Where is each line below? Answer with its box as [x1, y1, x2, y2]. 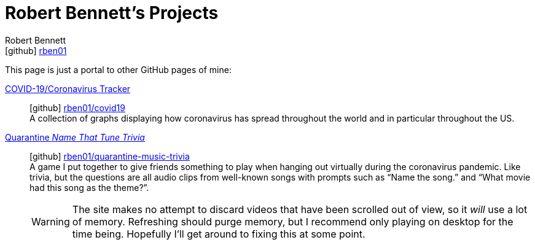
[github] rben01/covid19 [29, 102, 125, 113]
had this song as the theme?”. [29, 182, 149, 193]
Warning [31, 215, 70, 228]
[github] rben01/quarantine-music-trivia [29, 150, 190, 161]
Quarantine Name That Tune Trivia [5, 131, 145, 142]
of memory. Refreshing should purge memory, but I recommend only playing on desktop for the [72, 215, 514, 228]
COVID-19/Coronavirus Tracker [5, 83, 131, 94]
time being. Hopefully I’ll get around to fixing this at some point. [72, 227, 365, 240]
